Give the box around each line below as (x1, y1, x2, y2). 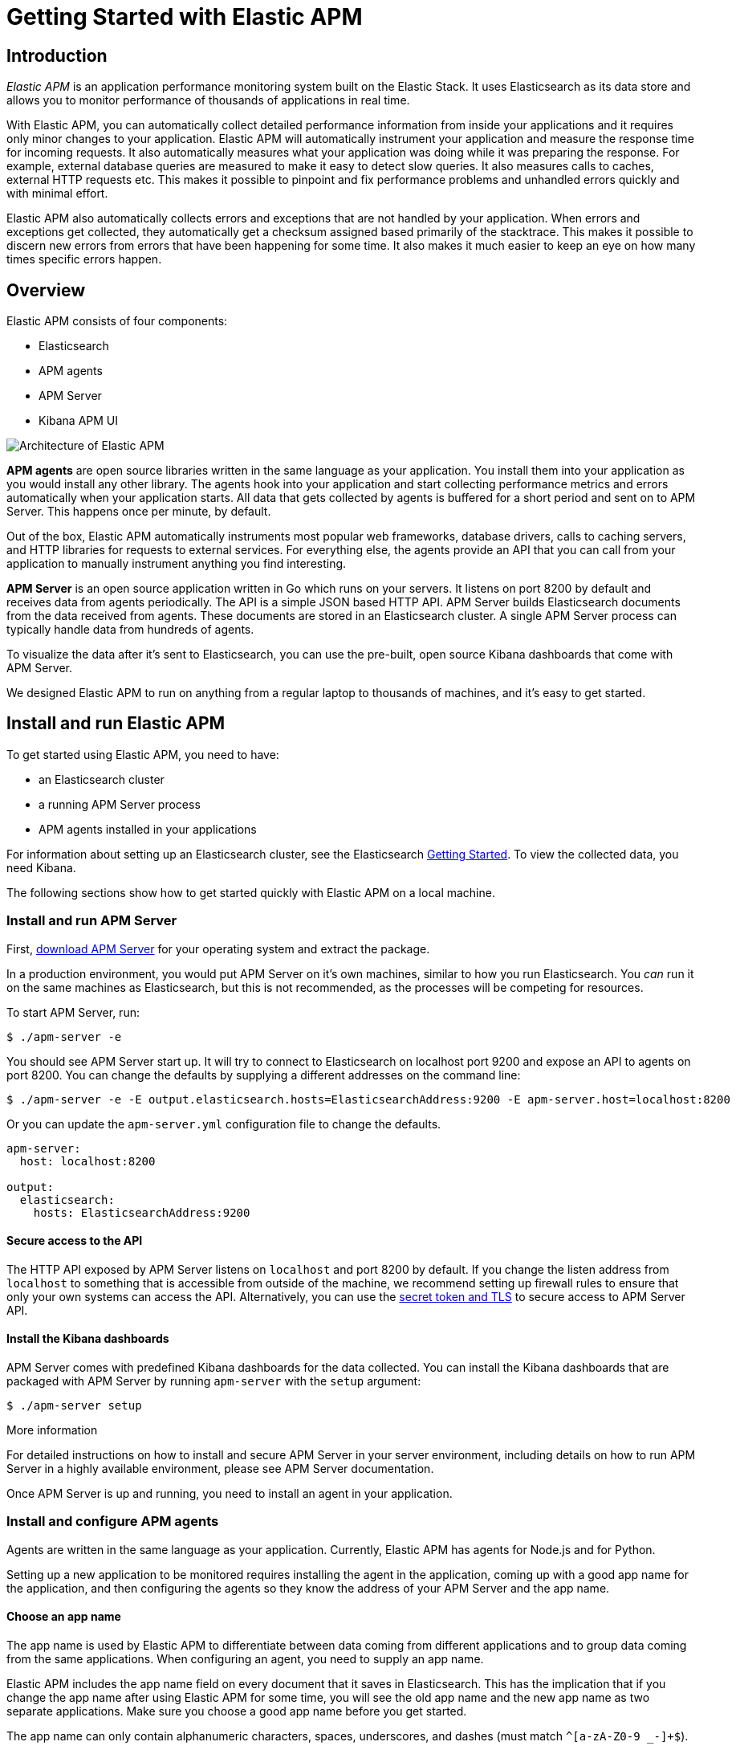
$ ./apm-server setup (6, 1399, 142, 1413)
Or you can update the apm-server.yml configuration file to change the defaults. (6, 1116, 441, 1131)
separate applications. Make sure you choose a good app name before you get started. (6, 1704, 467, 1719)
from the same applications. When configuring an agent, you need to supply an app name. (6, 1652, 484, 1666)
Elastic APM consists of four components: (6, 314, 228, 328)
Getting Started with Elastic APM (6, 3, 363, 31)
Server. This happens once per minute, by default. (6, 504, 271, 519)
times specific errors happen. (6, 252, 162, 267)
